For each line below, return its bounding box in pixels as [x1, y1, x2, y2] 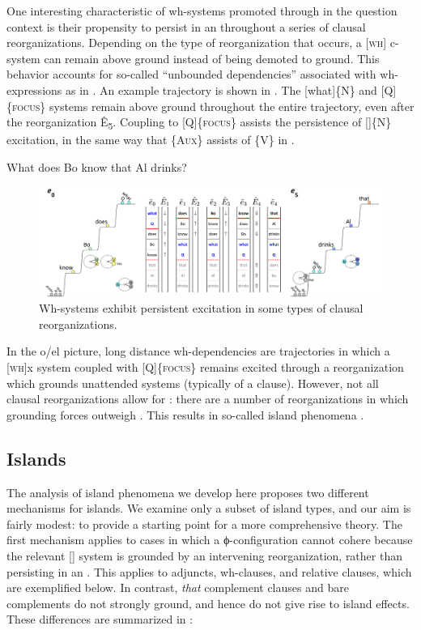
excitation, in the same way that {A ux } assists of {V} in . [6, 131, 295, 148]
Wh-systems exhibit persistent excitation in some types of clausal [39, 300, 364, 317]
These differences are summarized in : [6, 611, 193, 628]
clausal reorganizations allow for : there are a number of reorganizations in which [6, 390, 409, 407]
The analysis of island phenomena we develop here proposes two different [6, 483, 369, 500]
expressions [6, 81, 62, 98]
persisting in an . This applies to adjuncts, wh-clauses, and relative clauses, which [6, 563, 412, 580]
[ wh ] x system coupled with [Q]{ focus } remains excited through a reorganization [6, 359, 404, 376]
